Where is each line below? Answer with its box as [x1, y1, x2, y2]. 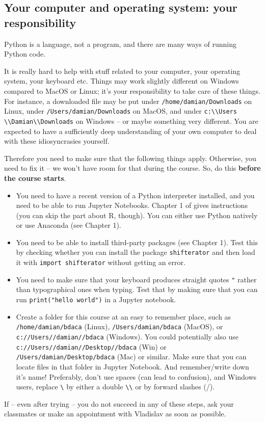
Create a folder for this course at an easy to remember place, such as [16, 311, 231, 322]
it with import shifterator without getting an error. [16, 257, 185, 268]
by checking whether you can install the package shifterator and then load [16, 247, 255, 257]
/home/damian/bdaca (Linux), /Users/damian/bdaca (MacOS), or [16, 321, 223, 332]
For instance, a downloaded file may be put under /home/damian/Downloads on [4, 95, 252, 106]
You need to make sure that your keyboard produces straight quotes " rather [16, 274, 257, 284]
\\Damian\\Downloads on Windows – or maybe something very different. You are [4, 115, 258, 126]
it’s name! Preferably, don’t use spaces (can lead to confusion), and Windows [16, 371, 257, 382]
